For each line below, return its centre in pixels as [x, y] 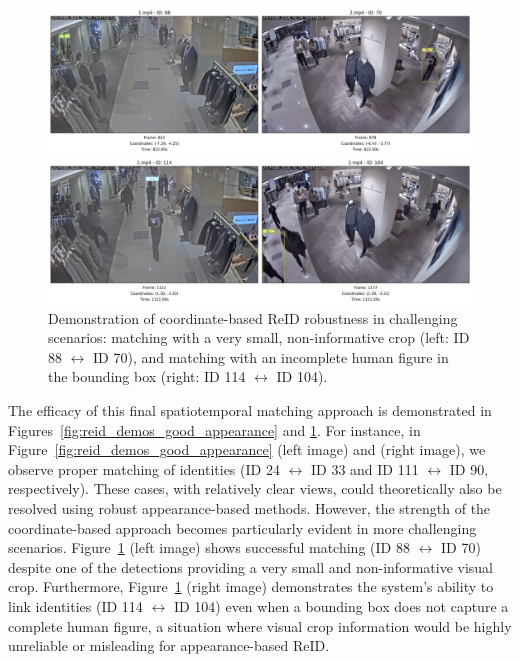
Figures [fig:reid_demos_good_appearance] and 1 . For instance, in [214, 429]
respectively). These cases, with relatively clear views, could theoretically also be [255, 488]
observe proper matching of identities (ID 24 [144, 468]
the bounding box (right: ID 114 [147, 376]
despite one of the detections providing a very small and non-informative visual [251, 566]
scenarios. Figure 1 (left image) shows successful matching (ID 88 [209, 547]
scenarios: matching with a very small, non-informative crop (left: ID [259, 337]
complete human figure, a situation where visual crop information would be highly [260, 625]
